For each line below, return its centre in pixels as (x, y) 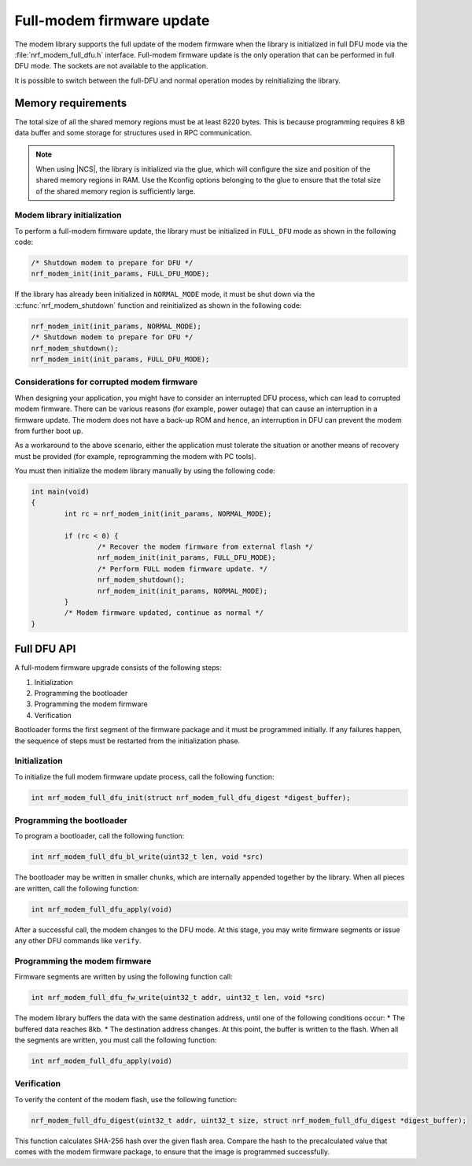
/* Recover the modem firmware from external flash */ (205, 547)
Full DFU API (45, 649)
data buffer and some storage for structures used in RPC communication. (133, 133)
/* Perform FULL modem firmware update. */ (183, 568)
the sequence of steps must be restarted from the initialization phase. (127, 741)
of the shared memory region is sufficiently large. (116, 191)
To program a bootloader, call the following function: (100, 836)
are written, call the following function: (77, 888)
